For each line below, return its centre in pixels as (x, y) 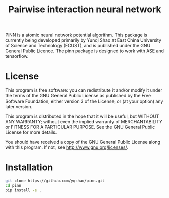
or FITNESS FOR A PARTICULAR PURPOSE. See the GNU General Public (80, 127)
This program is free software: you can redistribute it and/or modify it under (84, 90)
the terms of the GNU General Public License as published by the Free (78, 96)
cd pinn (13, 185)
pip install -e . (23, 190)
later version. (19, 107)
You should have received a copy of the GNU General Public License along (83, 142)
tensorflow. (17, 56)
